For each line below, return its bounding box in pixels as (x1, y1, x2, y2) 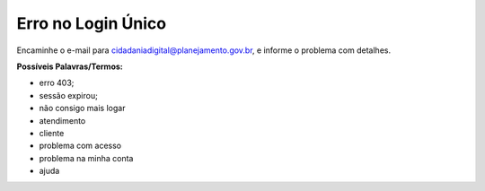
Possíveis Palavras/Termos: (16, 61, 123, 72)
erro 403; (39, 77, 75, 89)
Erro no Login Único (16, 13, 166, 33)
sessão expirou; (39, 90, 98, 100)
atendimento (39, 115, 86, 126)
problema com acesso (39, 140, 121, 152)
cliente (39, 127, 65, 138)
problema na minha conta (39, 152, 134, 163)
